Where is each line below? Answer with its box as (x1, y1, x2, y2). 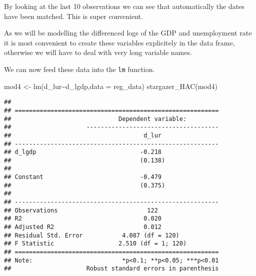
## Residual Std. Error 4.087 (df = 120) (4, 231, 179, 239)
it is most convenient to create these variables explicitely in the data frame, (4, 37, 235, 47)
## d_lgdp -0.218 (4, 148, 161, 156)
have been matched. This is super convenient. (4, 10, 143, 21)
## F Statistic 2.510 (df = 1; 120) (4, 240, 187, 247)
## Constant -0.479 (4, 173, 161, 181)
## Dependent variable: (4, 115, 187, 122)
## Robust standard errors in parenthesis (4, 265, 219, 272)
